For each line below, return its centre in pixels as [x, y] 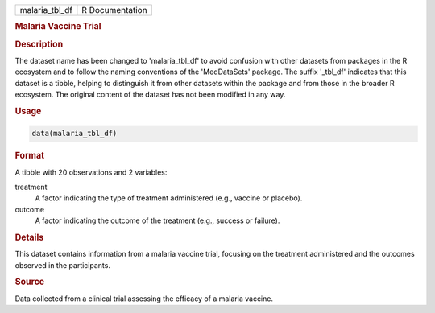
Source [30, 282]
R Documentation [115, 10]
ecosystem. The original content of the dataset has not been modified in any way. [150, 95]
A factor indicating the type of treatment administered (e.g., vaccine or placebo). [169, 198]
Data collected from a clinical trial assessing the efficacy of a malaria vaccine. [144, 299]
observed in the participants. [62, 265]
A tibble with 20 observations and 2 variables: [91, 172]
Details [29, 237]
